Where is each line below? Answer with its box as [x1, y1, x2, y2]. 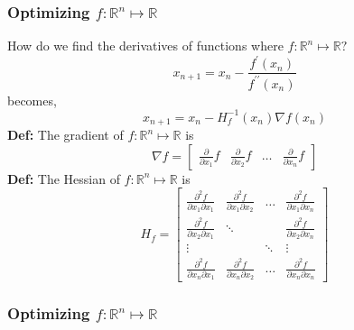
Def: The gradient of [7, 125, 124, 144]
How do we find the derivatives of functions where [7, 36, 284, 55]
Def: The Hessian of [7, 169, 120, 188]
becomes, [7, 90, 57, 109]
